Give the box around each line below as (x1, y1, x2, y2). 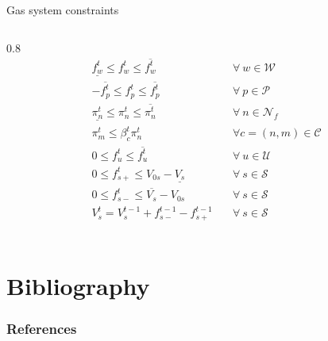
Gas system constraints (6, 2, 119, 17)
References (6, 318, 77, 338)
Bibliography (6, 269, 150, 301)
